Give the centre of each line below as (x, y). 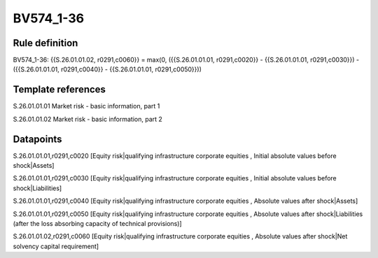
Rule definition (45, 43)
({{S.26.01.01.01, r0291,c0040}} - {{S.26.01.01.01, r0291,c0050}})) (107, 69)
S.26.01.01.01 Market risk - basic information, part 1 (86, 106)
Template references (59, 90)
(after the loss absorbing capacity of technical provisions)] (97, 223)
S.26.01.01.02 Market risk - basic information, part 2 (87, 119)
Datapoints (37, 139)
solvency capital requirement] (56, 246)
